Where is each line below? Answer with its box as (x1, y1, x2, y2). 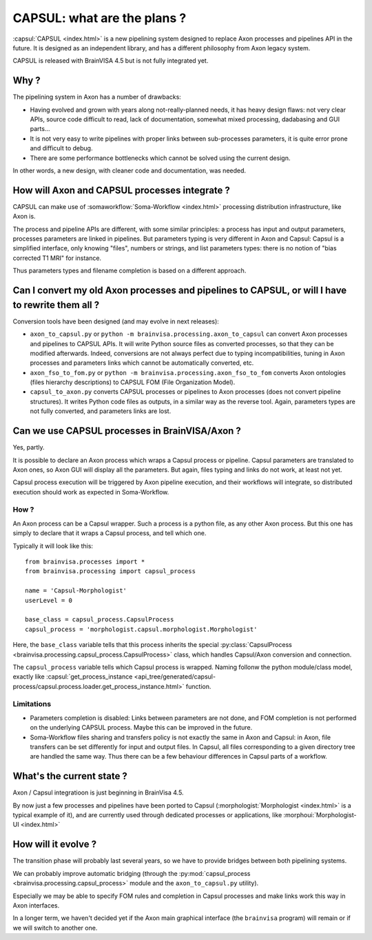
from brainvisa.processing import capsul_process (25, 568, 196, 575)
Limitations (12, 699, 52, 709)
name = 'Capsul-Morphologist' (25, 587, 127, 594)
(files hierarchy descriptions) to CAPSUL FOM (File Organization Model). (30, 378, 236, 386)
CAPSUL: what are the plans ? (12, 10, 187, 26)
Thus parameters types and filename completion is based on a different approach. (12, 266, 247, 275)
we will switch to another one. (12, 923, 98, 932)
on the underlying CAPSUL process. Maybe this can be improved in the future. (30, 723, 253, 732)
